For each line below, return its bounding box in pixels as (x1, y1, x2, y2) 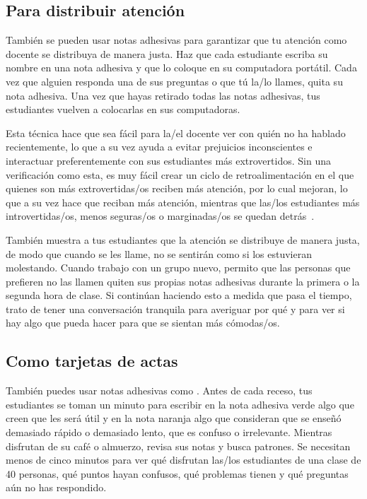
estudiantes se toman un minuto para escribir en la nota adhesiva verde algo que (6, 397, 354, 411)
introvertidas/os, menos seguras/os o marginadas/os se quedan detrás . (6, 209, 315, 223)
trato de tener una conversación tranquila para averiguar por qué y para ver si (6, 301, 345, 316)
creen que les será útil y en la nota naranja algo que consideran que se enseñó (6, 411, 342, 425)
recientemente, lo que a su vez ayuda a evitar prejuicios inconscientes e (6, 139, 313, 154)
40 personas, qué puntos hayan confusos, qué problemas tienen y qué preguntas (6, 466, 349, 481)
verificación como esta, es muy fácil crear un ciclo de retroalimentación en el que (6, 167, 354, 182)
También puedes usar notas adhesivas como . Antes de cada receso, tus (6, 383, 313, 398)
